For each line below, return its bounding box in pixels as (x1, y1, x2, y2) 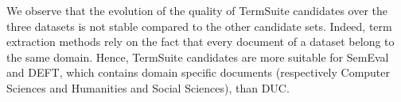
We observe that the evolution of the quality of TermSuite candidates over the (6, 2, 387, 18)
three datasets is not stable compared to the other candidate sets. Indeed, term (6, 17, 392, 34)
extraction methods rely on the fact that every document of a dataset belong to (6, 33, 395, 50)
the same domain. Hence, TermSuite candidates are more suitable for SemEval (6, 48, 389, 65)
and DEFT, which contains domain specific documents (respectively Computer (6, 64, 391, 81)
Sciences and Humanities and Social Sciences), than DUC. (6, 79, 290, 96)
